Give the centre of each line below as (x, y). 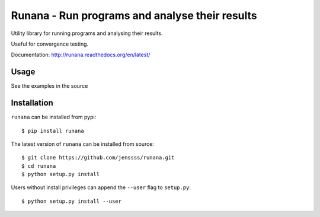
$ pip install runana (53, 131)
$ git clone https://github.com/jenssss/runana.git (98, 158)
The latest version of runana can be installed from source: (82, 144)
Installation (32, 103)
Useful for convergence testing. (50, 44)
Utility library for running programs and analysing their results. (87, 33)
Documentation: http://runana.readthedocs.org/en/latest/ (81, 55)
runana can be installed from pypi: (54, 117)
